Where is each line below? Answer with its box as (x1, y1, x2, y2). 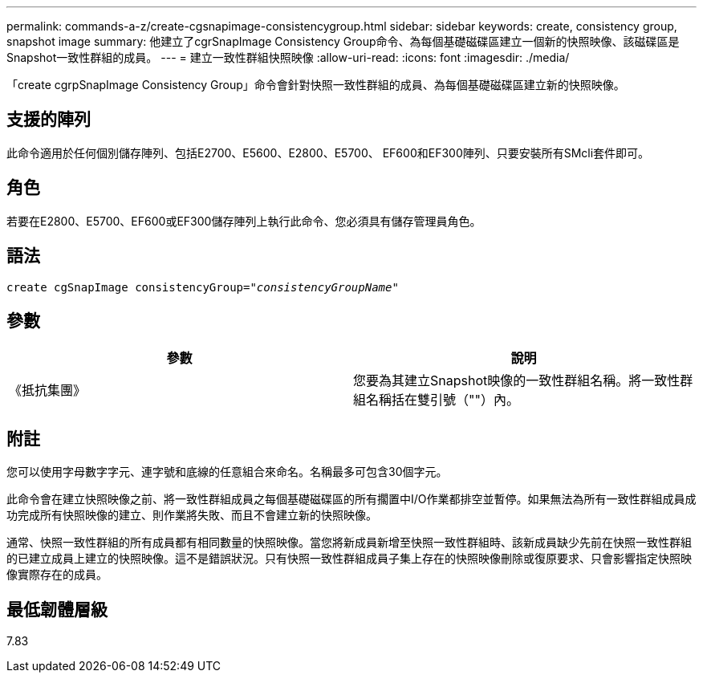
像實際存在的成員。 (6, 567, 108, 582)
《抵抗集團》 (9, 382, 87, 399)
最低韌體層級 (6, 599, 108, 620)
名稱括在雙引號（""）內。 (366, 392, 519, 409)
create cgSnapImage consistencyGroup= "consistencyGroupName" (6, 280, 399, 294)
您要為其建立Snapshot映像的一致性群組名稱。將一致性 (353, 372, 681, 389)
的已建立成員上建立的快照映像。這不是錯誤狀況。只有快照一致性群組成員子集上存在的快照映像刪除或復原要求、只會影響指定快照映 (6, 551, 692, 566)
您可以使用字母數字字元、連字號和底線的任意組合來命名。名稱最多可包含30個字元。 (6, 465, 448, 479)
